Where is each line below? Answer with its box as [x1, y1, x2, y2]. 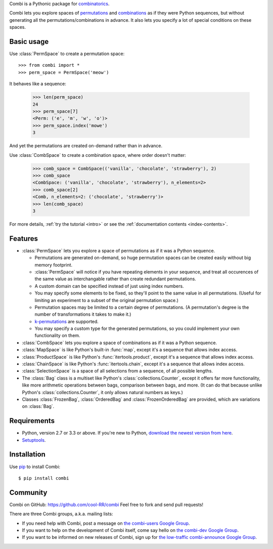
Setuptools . [22, 437, 46, 443]
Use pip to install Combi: [9, 463, 61, 470]
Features [9, 234, 38, 243]
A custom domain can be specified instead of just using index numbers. [34, 283, 184, 289]
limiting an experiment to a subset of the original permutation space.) [34, 297, 179, 303]
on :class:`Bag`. [22, 403, 55, 409]
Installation [9, 450, 45, 459]
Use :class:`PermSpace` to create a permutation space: [9, 51, 125, 57]
